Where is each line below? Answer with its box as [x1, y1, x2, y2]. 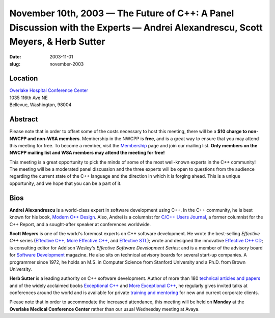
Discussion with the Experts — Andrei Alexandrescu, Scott [9, 22, 263, 33]
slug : [9, 61, 20, 67]
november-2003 [49, 61, 84, 67]
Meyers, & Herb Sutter [9, 36, 105, 48]
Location [9, 74, 38, 83]
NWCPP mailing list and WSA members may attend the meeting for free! [9, 150, 165, 156]
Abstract [9, 115, 38, 124]
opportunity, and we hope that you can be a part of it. [9, 180, 122, 186]
